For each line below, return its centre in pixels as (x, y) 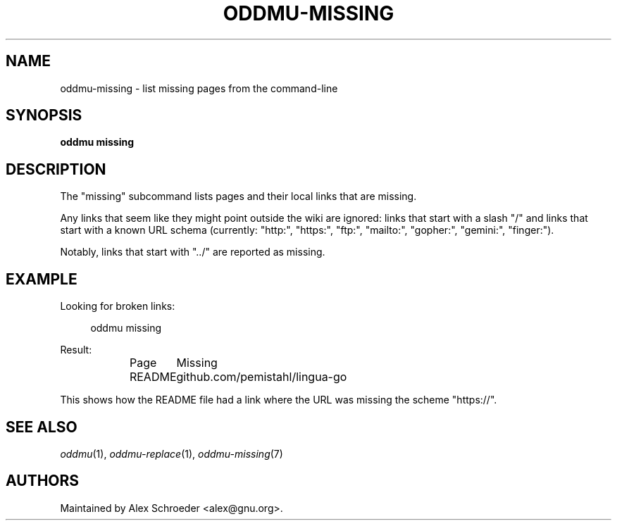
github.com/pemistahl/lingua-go (262, 377)
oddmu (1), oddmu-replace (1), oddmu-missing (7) (172, 453)
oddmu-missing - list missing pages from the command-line (199, 88)
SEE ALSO (42, 427)
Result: (76, 350)
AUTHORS (43, 481)
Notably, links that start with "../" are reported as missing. (193, 252)
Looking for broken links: (118, 306)
